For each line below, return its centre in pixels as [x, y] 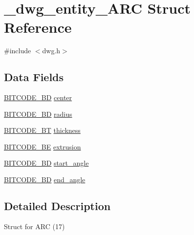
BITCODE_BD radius [38, 114]
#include [18, 51]
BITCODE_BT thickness [42, 130]
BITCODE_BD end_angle [45, 180]
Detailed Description [57, 206]
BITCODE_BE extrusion [43, 146]
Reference [38, 27]
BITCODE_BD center [38, 97]
